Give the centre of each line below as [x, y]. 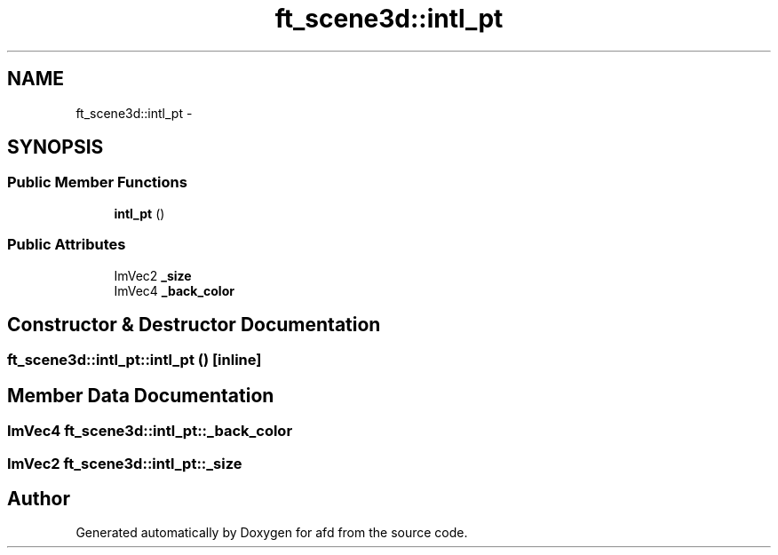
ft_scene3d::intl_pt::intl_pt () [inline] [135, 360]
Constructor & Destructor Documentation [194, 324]
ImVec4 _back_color [174, 290]
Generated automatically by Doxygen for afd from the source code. [272, 533]
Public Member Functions [97, 182]
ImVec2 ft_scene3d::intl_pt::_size [125, 463]
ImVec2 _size [153, 275]
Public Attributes [67, 245]
